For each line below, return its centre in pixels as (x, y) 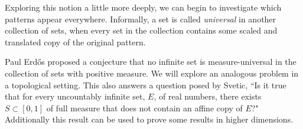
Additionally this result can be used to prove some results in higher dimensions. (149, 119)
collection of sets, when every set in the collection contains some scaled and (141, 30)
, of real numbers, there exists (208, 96)
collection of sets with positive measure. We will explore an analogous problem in (152, 73)
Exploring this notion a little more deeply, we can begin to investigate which (143, 7)
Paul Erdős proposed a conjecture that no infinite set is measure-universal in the (151, 62)
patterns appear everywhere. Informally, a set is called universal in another (141, 19)
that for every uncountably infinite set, (75, 96)
